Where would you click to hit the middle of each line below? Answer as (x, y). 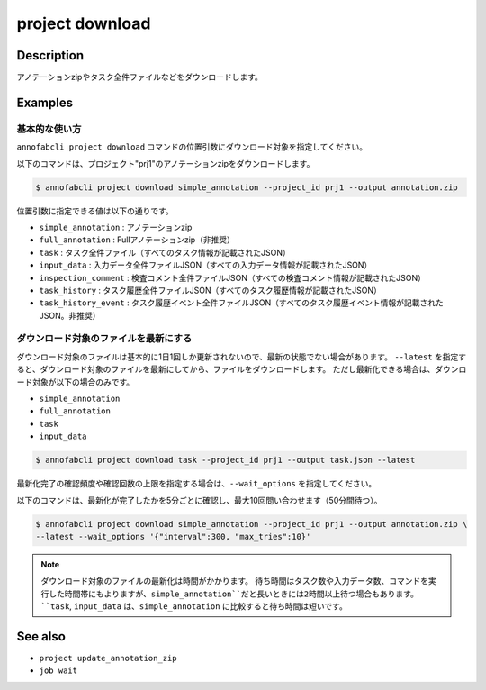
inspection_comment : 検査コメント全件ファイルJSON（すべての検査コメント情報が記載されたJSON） (233, 277)
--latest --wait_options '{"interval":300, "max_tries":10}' (173, 536)
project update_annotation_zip (108, 658)
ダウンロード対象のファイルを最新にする (104, 339)
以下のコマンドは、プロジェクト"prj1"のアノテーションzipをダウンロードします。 (166, 163)
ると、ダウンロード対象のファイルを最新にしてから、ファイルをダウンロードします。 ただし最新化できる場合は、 (226, 369)
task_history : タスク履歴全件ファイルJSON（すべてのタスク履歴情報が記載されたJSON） (210, 290)
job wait (58, 671)
